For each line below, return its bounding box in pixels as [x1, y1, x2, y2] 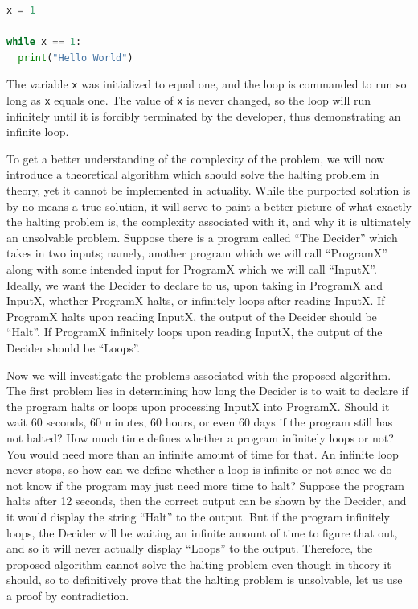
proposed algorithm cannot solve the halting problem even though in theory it [6, 555, 391, 572]
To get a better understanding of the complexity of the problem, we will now [6, 150, 385, 167]
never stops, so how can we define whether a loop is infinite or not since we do [6, 461, 392, 478]
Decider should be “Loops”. [6, 339, 141, 356]
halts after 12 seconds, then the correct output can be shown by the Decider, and [6, 492, 407, 509]
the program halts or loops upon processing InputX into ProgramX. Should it [6, 397, 390, 414]
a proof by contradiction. [6, 586, 129, 603]
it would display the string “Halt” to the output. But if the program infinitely [6, 508, 390, 525]
